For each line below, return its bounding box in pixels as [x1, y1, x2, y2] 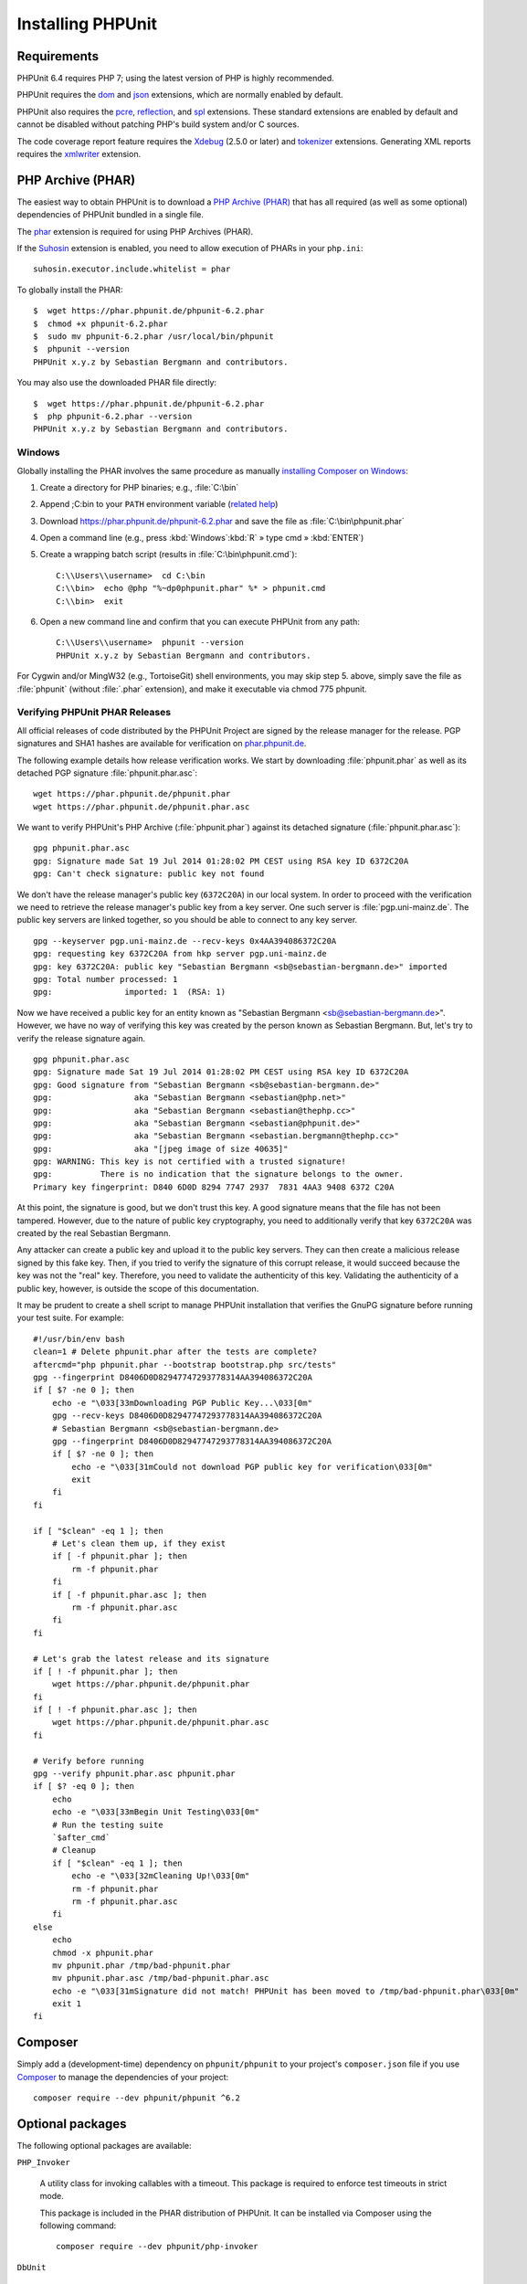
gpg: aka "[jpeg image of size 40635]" [33, 1143, 289, 1154]
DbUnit [16, 2262, 47, 2272]
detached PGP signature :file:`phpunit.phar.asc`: [16, 767, 198, 778]
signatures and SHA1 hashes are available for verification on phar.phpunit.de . [16, 738, 307, 749]
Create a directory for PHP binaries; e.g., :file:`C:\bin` [39, 481, 239, 492]
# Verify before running [33, 1755, 144, 1766]
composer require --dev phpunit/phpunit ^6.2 [33, 2093, 241, 2103]
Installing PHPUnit [16, 14, 158, 34]
